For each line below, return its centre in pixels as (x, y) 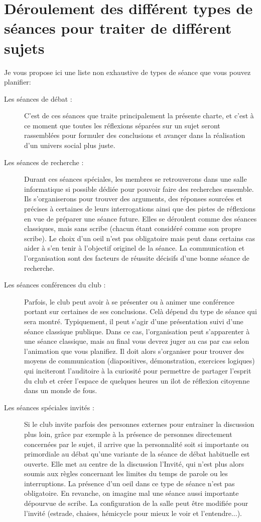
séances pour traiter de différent (118, 28)
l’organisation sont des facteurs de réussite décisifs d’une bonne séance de (137, 258)
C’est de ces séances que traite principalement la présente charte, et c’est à (139, 116)
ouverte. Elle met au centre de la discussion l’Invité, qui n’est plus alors (134, 463)
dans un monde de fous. (61, 390)
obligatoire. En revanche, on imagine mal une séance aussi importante (132, 493)
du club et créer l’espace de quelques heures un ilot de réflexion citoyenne (137, 380)
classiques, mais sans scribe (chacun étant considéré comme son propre (133, 228)
